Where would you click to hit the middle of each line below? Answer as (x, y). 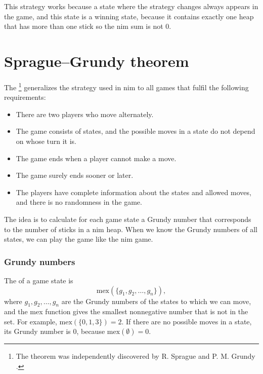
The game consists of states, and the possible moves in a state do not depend (136, 131)
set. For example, (31, 321)
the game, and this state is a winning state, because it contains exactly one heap (129, 16)
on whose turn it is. (46, 141)
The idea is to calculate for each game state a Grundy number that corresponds (128, 219)
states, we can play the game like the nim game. (79, 239)
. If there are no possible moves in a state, (187, 321)
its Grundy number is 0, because (55, 331)
